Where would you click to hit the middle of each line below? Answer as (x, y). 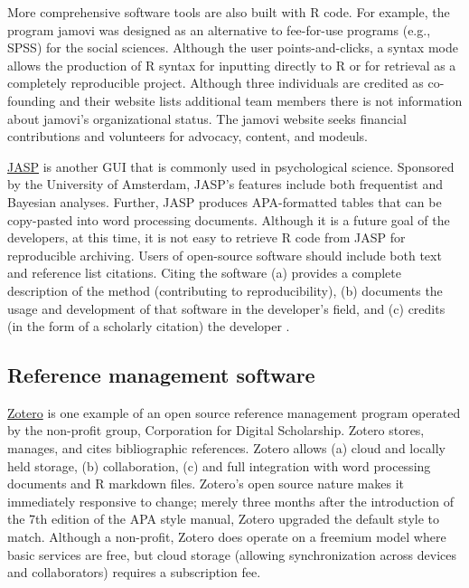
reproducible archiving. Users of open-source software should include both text (225, 255)
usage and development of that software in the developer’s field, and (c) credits (226, 308)
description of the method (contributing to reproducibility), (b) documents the (225, 290)
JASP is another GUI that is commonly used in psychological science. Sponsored (231, 166)
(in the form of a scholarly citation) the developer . (149, 326)
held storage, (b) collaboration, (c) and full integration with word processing (219, 465)
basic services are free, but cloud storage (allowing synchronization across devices (232, 554)
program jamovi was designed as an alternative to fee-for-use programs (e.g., (219, 29)
